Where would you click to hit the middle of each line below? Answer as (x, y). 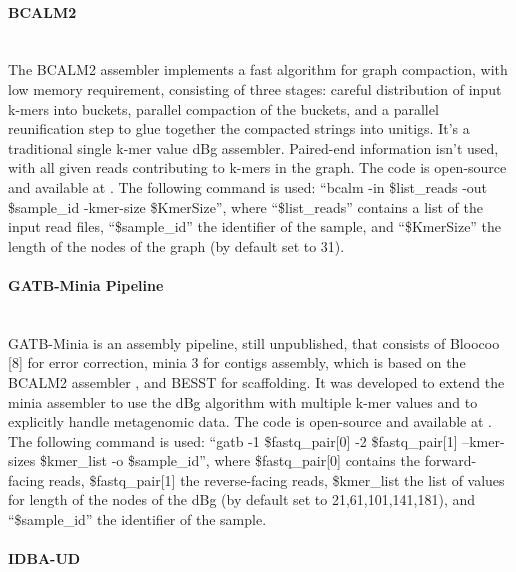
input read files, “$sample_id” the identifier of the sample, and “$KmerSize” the (255, 226)
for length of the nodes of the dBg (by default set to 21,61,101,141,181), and (242, 499)
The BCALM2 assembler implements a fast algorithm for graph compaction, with (258, 69)
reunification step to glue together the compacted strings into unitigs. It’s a (239, 128)
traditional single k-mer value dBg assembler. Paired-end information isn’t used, (253, 147)
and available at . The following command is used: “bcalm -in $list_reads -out (248, 186)
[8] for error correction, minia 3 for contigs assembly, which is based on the (237, 362)
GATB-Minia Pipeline (86, 284)
